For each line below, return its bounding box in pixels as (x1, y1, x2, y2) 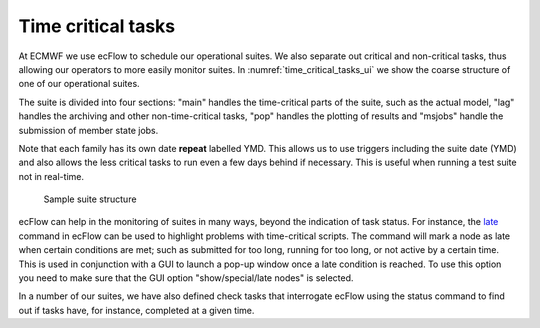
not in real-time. (18, 170, 85, 182)
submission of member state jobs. (18, 124, 159, 136)
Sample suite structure (43, 193, 137, 205)
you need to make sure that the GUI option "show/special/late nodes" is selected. (18, 272, 354, 284)
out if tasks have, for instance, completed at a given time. (18, 304, 255, 316)
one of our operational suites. (18, 78, 140, 90)
